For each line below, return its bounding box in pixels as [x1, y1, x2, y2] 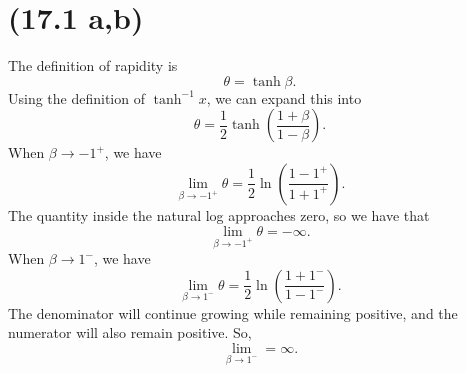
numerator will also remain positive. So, [8, 322, 252, 343]
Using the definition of [8, 87, 145, 108]
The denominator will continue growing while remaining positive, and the [8, 302, 458, 323]
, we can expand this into [206, 87, 362, 108]
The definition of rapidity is [8, 55, 178, 76]
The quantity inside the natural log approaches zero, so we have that [8, 204, 430, 225]
